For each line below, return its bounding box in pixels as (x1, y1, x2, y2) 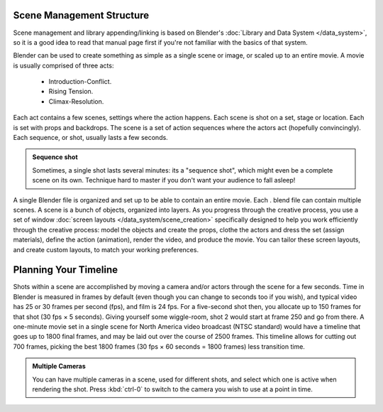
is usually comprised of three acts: (13, 61, 114, 70)
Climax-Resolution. (48, 97, 104, 106)
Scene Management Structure (13, 9, 150, 21)
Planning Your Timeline (13, 264, 118, 276)
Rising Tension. (48, 87, 94, 96)
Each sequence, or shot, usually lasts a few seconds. (13, 134, 168, 142)
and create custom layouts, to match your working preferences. (13, 245, 199, 254)
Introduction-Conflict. (48, 77, 112, 86)
